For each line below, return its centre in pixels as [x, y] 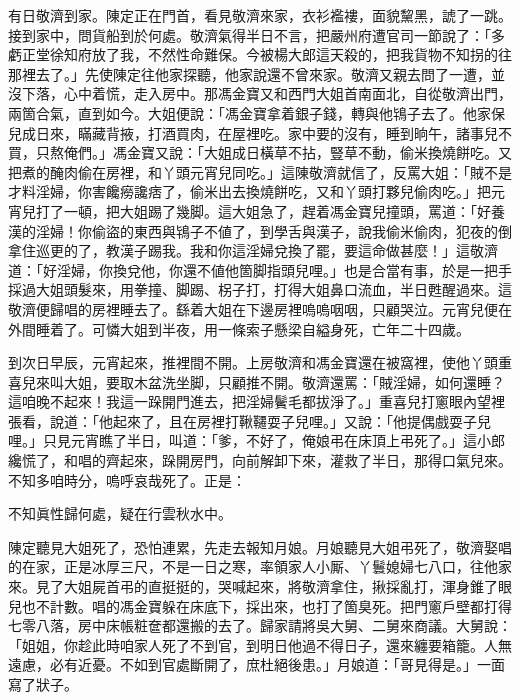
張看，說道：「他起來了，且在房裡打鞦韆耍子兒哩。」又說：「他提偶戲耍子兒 [249, 420]
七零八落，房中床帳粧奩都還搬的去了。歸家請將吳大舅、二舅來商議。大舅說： [260, 625]
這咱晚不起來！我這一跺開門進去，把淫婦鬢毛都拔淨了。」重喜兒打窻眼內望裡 [256, 401]
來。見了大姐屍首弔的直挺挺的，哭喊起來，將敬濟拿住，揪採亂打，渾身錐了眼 [260, 586]
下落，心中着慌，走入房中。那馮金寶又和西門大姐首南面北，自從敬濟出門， [266, 93]
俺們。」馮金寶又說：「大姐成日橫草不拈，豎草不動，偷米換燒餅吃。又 [287, 152]
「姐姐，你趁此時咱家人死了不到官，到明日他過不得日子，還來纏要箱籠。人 [253, 644]
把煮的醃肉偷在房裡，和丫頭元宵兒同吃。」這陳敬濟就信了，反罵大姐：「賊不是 [260, 171]
